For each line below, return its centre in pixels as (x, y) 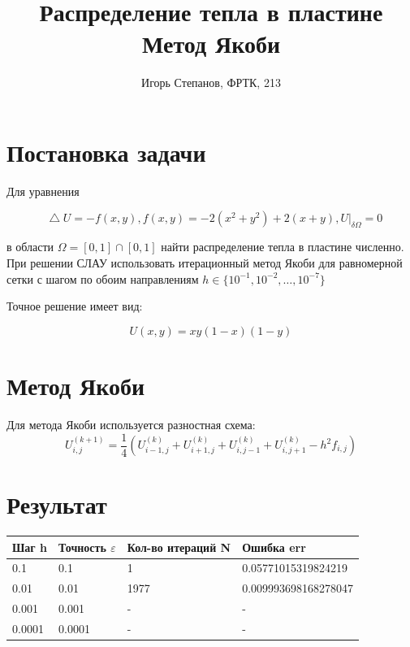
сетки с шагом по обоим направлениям (103, 278)
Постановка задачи (106, 152)
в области (30, 247)
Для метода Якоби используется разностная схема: (131, 424)
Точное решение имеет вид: (75, 306)
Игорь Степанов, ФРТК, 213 (211, 83)
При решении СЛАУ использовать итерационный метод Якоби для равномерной (205, 263)
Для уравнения (43, 191)
